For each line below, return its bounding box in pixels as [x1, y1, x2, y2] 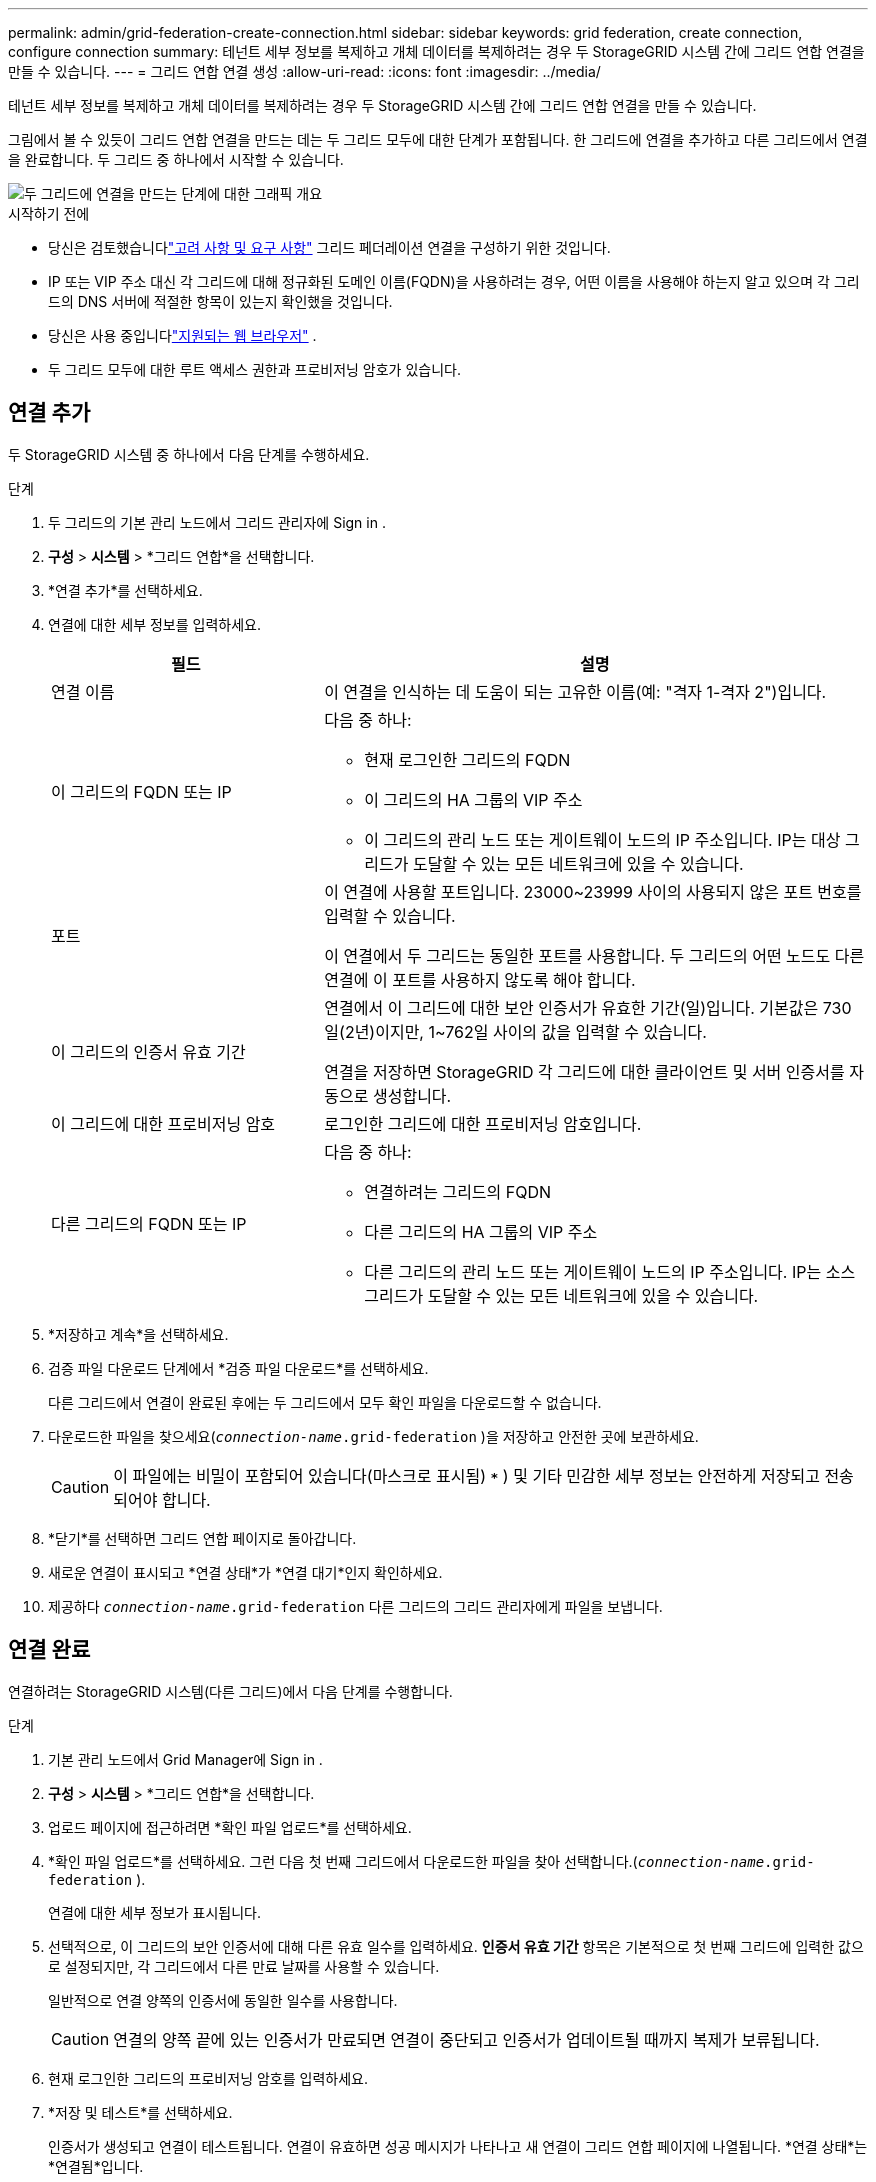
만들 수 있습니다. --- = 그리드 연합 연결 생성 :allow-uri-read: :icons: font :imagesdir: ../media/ [8, 63, 601, 80]
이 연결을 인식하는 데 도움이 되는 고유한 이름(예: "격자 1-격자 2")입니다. [324, 681, 827, 702]
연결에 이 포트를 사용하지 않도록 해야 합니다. [324, 969, 636, 990]
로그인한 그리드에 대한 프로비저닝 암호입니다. [324, 1113, 642, 1134]
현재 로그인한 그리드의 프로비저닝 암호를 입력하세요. [48, 2069, 368, 2087]
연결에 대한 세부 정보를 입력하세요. [48, 615, 261, 633]
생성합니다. [372, 1085, 452, 1106]
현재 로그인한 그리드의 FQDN [364, 749, 571, 770]
